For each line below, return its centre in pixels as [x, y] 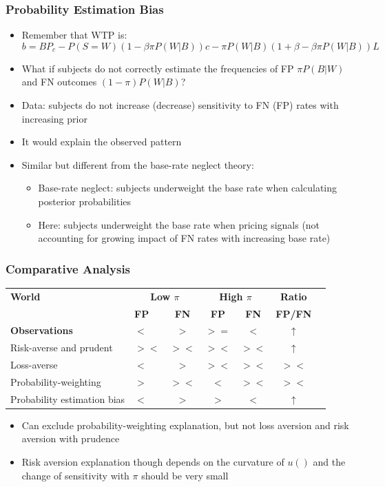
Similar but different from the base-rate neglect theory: [138, 164]
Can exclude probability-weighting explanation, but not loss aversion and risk [185, 425]
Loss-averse [34, 365]
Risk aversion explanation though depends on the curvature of [153, 462]
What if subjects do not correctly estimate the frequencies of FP [158, 68]
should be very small [185, 475]
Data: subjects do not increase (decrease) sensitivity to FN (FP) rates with [180, 105]
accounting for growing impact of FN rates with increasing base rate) [184, 238]
